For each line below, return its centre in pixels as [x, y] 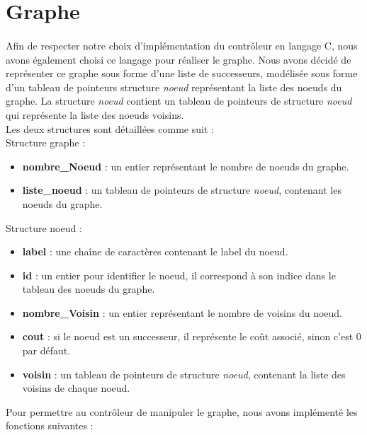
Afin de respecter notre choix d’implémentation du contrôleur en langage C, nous [182, 45]
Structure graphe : [46, 143]
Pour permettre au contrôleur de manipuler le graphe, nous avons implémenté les [182, 411]
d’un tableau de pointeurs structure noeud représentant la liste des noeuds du [174, 87]
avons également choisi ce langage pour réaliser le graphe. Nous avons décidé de [179, 59]
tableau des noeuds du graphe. [89, 289]
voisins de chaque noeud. [76, 388]
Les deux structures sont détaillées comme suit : [110, 128]
